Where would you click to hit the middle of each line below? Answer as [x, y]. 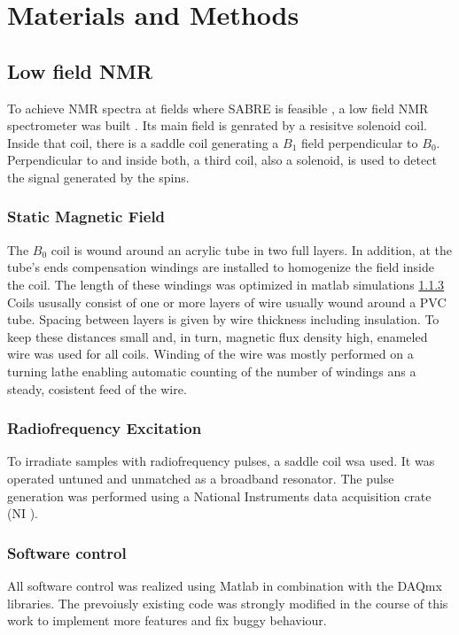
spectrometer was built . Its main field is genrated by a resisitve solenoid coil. [217, 125]
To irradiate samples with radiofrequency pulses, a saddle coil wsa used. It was [221, 461]
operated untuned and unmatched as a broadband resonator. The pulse [201, 478]
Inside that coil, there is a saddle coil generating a [143, 142]
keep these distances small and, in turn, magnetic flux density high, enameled [218, 336]
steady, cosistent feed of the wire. [97, 388]
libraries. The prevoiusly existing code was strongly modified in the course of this [228, 603]
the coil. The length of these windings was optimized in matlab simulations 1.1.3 [226, 284]
